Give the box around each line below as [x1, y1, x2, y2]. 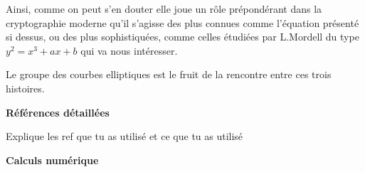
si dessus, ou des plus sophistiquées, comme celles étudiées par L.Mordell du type [6, 29, 359, 44]
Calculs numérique [6, 152, 99, 167]
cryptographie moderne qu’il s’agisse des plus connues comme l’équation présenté [6, 15, 359, 30]
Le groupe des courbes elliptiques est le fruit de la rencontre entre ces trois [6, 67, 332, 82]
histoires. [6, 80, 45, 95]
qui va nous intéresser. [80, 43, 178, 58]
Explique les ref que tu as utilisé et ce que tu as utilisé [6, 129, 243, 144]
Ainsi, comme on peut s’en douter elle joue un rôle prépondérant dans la [6, 1, 322, 16]
